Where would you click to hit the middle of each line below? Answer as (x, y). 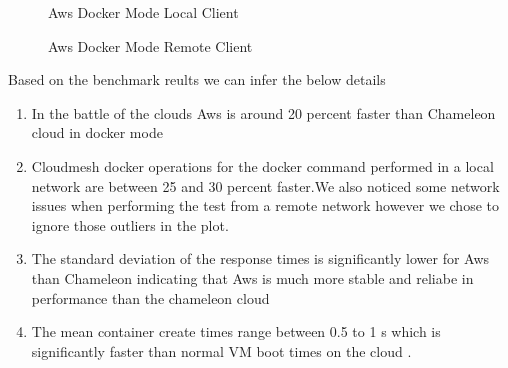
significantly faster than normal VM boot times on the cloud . (221, 350)
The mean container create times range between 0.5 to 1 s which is (236, 331)
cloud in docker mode (97, 132)
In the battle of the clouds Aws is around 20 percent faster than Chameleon (263, 112)
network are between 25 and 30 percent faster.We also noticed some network (265, 185)
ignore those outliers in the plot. (130, 224)
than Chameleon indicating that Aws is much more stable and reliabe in (252, 277)
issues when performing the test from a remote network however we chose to (265, 205)
